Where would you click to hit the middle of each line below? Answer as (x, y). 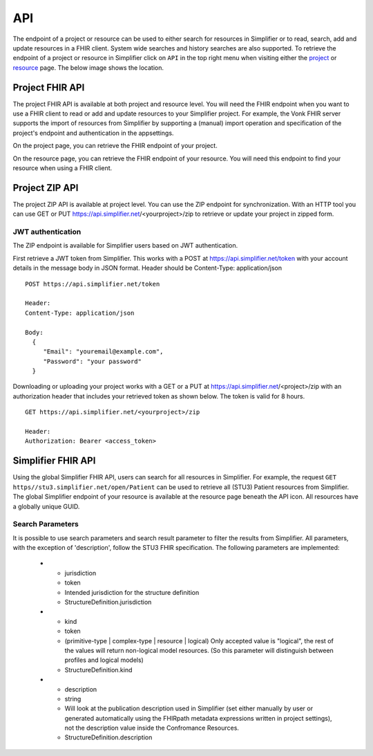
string (73, 699)
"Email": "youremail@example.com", (103, 352)
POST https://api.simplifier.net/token (93, 284)
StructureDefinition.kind (98, 670)
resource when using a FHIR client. (63, 168)
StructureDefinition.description (108, 737)
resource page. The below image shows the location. (88, 67)
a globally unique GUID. (46, 506)
